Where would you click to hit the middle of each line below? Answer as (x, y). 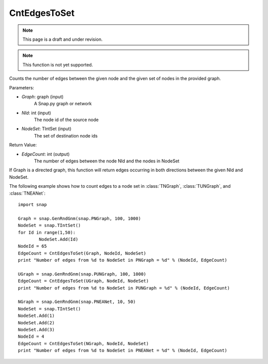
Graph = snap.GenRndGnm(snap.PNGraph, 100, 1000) (80, 218)
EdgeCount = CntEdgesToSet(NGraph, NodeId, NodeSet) (83, 343)
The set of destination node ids (66, 136)
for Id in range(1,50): (47, 232)
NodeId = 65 (33, 246)
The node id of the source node (66, 120)
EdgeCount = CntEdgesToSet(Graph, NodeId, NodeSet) (82, 253)
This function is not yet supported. (58, 65)
